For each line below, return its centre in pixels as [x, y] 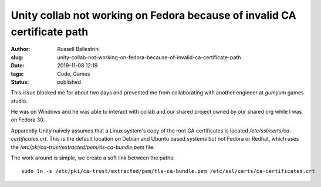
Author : [21, 49]
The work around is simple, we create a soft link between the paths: [93, 158]
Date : [18, 66]
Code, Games [74, 74]
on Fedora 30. [28, 120]
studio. [19, 101]
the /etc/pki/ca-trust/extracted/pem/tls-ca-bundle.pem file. [83, 147]
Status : [20, 81]
